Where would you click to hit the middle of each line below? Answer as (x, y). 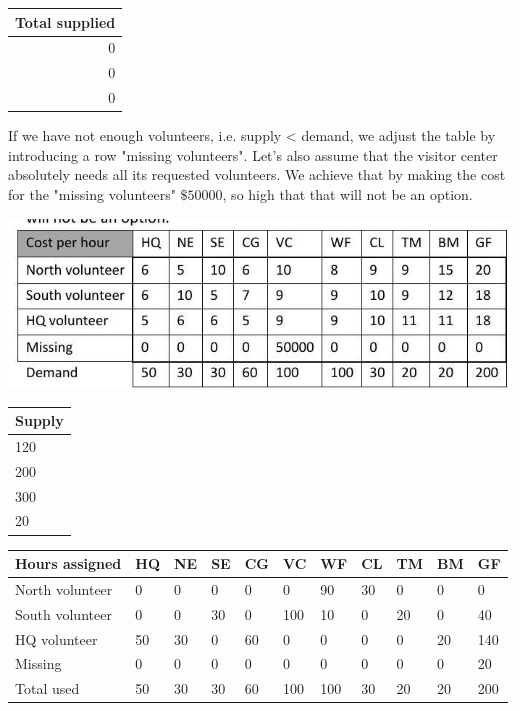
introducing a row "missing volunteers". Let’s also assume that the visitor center (253, 154)
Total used (47, 688)
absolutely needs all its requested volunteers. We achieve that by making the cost (257, 174)
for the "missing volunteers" (92, 193)
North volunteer (64, 588)
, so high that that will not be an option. (347, 193)
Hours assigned (68, 563)
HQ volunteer (56, 638)
